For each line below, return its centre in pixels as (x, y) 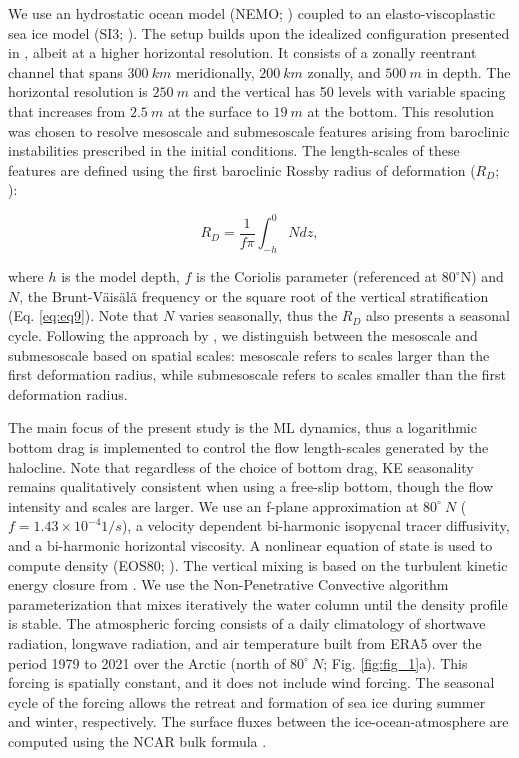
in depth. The (468, 71)
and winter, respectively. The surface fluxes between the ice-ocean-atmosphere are (258, 721)
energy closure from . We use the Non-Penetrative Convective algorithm (228, 584)
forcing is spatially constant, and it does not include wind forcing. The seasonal (251, 682)
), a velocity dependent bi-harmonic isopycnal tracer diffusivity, (315, 525)
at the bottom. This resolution (400, 110)
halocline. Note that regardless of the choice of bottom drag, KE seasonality (241, 466)
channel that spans (65, 71)
